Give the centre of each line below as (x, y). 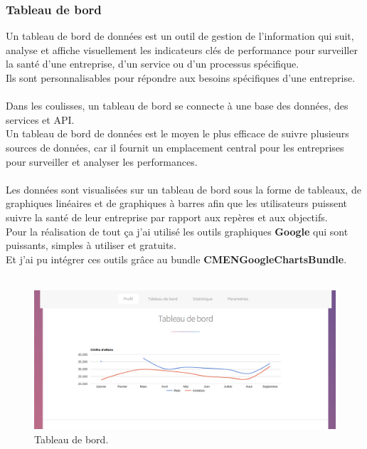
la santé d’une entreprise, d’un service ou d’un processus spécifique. (153, 64)
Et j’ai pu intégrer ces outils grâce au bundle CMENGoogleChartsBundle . (176, 259)
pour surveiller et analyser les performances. (102, 161)
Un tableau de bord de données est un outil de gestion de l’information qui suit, (180, 36)
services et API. (40, 119)
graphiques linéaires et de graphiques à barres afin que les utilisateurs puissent (177, 203)
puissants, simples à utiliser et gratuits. (91, 245)
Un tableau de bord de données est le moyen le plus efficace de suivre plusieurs (177, 133)
